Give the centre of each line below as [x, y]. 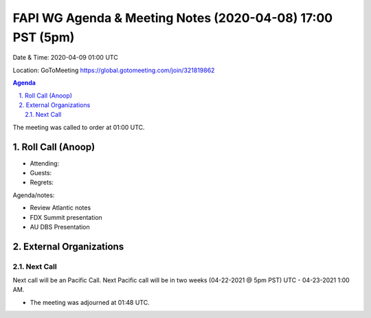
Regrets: [42, 183]
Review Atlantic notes [60, 208]
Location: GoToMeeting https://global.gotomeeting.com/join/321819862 [114, 70]
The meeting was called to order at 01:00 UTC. [79, 127]
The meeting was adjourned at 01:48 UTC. [90, 302]
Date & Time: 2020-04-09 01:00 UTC [65, 58]
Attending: [45, 163]
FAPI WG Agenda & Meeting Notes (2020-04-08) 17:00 [173, 18]
